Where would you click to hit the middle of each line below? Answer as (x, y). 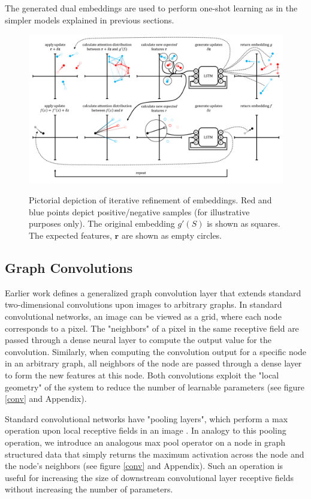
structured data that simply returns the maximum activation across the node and (155, 454)
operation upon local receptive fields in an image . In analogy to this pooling (146, 430)
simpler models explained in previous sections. (90, 19)
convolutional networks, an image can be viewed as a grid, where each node (143, 316)
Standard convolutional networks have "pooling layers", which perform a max (147, 418)
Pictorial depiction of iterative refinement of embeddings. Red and (150, 200)
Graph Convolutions (69, 267)
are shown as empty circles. (172, 235)
